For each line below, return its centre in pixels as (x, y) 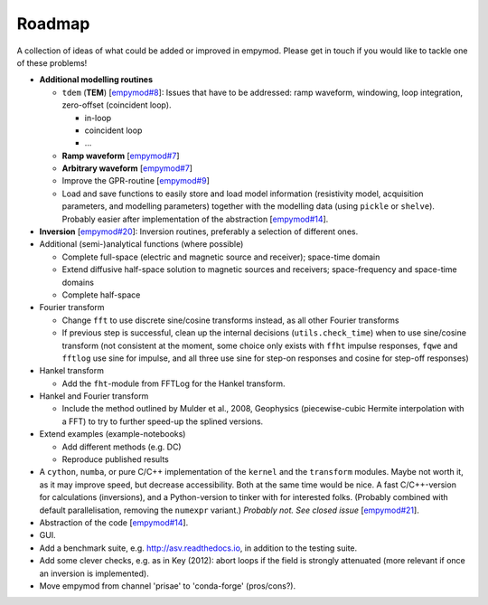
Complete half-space (101, 295)
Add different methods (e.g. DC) (122, 447)
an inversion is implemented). (94, 573)
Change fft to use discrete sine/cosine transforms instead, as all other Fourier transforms (230, 320)
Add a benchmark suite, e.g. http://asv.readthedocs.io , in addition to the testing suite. (198, 548)
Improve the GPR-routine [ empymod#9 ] (136, 181)
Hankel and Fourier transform (94, 396)
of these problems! (52, 62)
